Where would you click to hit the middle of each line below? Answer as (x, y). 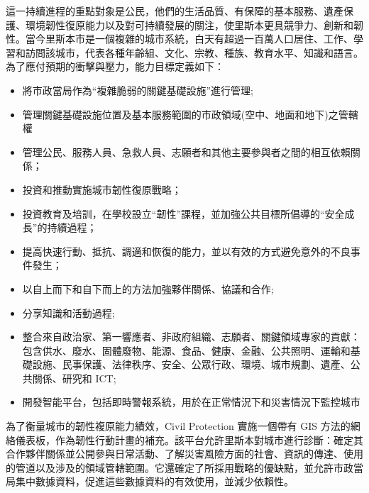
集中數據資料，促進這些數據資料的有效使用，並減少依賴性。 (154, 481)
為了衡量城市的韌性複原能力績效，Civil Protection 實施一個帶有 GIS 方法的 (178, 426)
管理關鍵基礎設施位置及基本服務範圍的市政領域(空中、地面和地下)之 (180, 114)
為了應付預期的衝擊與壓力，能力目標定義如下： (115, 66)
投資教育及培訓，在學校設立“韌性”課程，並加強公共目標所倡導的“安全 (183, 213)
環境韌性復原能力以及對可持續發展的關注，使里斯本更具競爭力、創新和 (189, 24)
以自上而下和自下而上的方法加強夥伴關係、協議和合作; (148, 288)
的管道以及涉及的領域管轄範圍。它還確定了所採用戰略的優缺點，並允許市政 (180, 467)
